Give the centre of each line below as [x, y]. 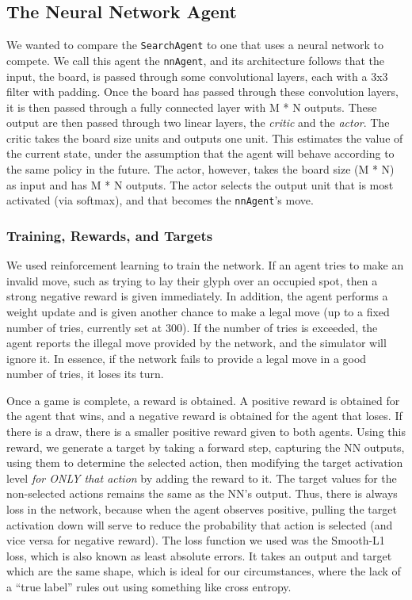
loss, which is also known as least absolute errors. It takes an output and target [199, 555]
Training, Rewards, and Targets [110, 235]
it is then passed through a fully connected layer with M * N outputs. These [192, 107]
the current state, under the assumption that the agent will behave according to [200, 153]
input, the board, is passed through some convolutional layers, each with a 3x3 [197, 76]
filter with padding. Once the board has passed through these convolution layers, [202, 92]
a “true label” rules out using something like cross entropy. [149, 587]
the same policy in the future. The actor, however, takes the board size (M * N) [200, 169]
